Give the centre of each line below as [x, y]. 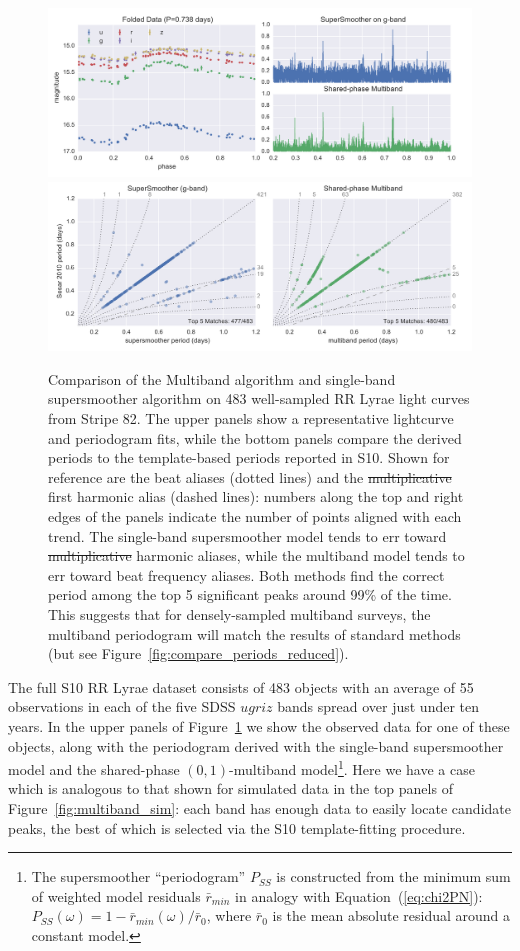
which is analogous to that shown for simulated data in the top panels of [230, 788]
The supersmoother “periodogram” [138, 876]
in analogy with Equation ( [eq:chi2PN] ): [359, 895]
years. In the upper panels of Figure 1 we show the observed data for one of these [259, 725]
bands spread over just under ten [378, 706]
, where [229, 915]
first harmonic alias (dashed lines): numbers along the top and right [256, 496]
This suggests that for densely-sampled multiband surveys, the [239, 614]
